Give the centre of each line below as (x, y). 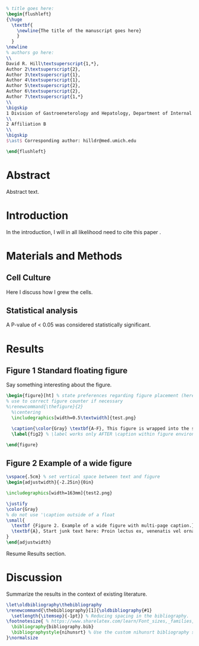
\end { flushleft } (26, 151)
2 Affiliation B (26, 124)
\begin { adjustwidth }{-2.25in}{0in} (50, 482)
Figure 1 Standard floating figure (67, 371)
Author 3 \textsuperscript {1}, (44, 75)
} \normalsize (22, 638)
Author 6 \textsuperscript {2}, (44, 91)
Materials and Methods (64, 256)
